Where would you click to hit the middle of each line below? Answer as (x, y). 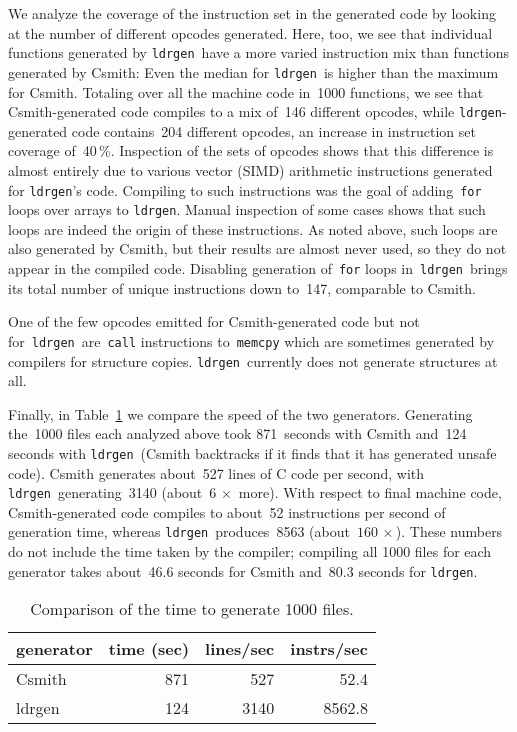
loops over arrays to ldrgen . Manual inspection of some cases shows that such (247, 209)
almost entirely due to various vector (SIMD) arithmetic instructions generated (250, 169)
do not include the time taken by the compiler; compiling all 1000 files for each (250, 551)
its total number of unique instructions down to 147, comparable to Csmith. (242, 287)
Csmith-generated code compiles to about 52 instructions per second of (227, 511)
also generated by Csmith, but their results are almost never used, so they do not (257, 248)
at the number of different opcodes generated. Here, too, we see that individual (250, 32)
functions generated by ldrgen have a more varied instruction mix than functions (259, 52)
